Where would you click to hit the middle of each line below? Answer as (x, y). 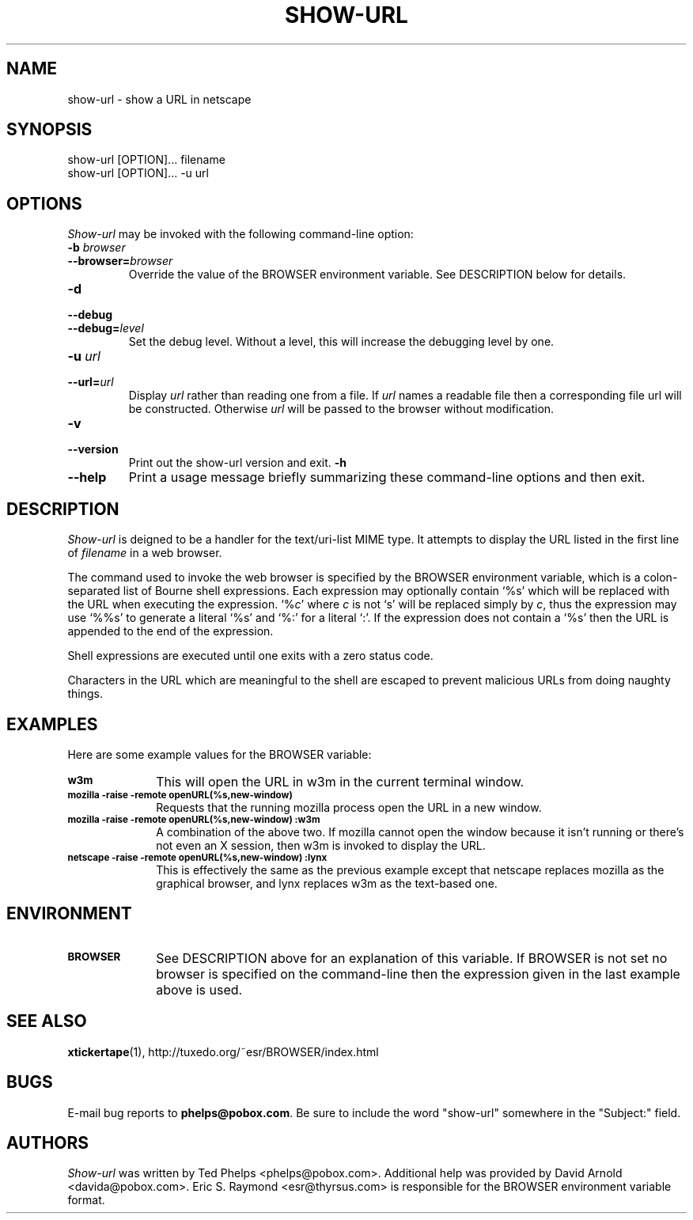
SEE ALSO (47, 1021)
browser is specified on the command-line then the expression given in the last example (418, 974)
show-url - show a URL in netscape (159, 99)
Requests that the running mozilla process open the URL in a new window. (349, 807)
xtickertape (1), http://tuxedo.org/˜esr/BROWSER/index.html (223, 1051)
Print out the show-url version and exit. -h (238, 463)
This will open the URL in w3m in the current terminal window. (340, 781)
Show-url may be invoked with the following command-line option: (240, 234)
